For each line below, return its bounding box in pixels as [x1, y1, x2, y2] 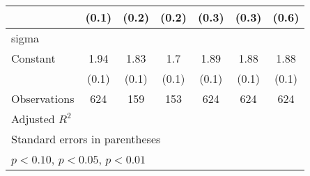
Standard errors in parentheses [11, 131, 161, 147]
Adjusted [11, 111, 55, 127]
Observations [11, 90, 75, 106]
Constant [11, 50, 56, 66]
